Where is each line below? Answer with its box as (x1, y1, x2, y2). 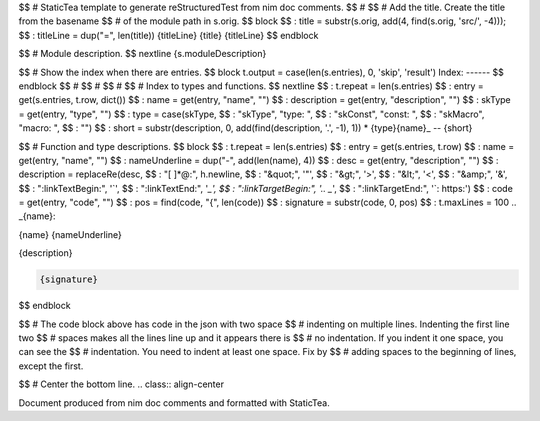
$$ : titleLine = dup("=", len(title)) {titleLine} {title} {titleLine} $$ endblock (18, 29, 319, 41)
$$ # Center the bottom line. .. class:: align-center (18, 378, 225, 390)
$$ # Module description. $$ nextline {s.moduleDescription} (18, 48, 267, 60)
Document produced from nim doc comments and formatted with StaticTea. (18, 396, 330, 409)
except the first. (18, 360, 84, 372)
